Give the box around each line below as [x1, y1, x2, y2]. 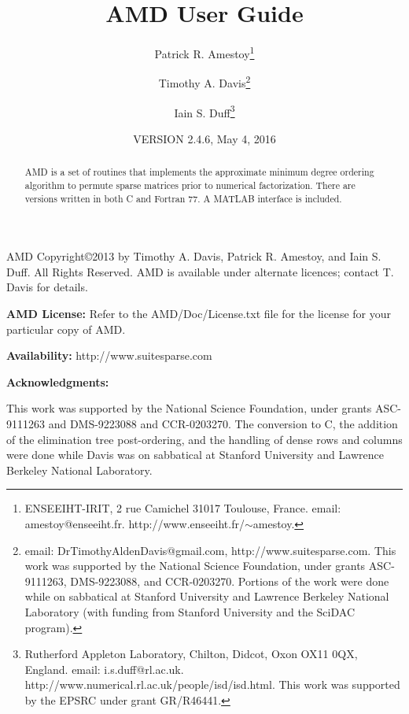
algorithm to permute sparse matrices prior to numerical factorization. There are [24, 178, 356, 191]
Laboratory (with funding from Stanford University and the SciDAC [24, 603, 355, 620]
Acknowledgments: [6, 373, 109, 390]
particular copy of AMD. [6, 320, 126, 337]
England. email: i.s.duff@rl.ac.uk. [24, 660, 184, 677]
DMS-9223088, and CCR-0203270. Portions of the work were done [70, 572, 389, 589]
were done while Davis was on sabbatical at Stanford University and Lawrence [6, 446, 384, 463]
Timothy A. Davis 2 [158, 72, 251, 91]
